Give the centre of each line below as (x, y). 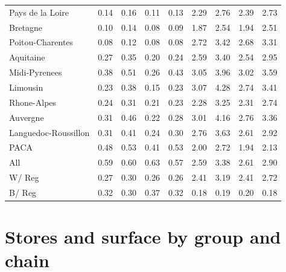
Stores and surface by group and (143, 237)
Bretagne (26, 27)
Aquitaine (27, 57)
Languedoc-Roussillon (49, 132)
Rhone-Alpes (33, 102)
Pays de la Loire (39, 12)
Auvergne (27, 117)
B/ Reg (23, 192)
